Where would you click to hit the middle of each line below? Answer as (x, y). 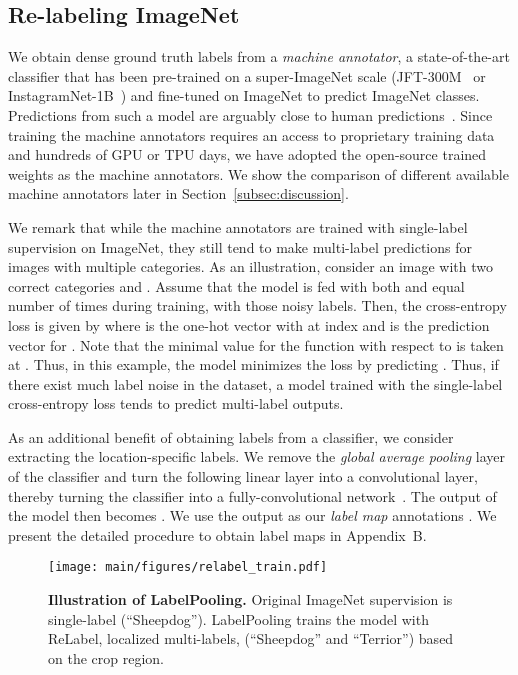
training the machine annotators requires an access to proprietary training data (251, 134)
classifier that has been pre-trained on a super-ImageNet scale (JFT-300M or (247, 75)
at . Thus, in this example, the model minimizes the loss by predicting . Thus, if (253, 364)
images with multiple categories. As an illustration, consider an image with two (251, 266)
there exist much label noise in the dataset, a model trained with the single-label (255, 383)
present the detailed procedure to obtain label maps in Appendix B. (217, 534)
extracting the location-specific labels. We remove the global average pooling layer (256, 456)
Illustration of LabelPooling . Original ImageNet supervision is (250, 599)
